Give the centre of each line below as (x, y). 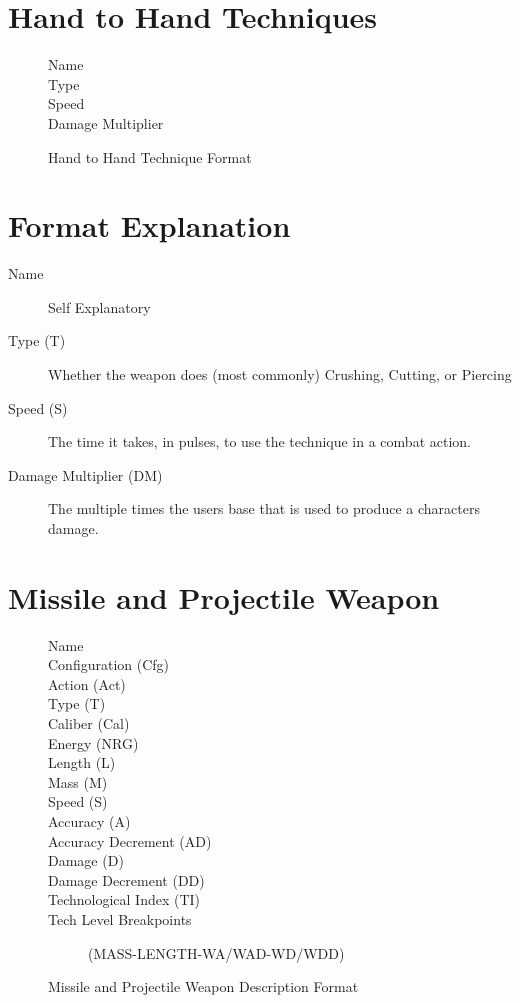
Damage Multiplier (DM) (85, 474)
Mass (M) (78, 781)
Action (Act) (87, 683)
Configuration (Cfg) (109, 664)
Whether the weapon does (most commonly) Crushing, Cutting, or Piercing (280, 374)
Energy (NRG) (93, 742)
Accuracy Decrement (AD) (130, 840)
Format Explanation (149, 225)
